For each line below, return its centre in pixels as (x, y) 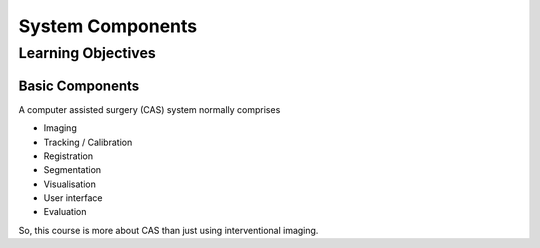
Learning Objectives (87, 53)
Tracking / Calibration (88, 142)
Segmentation (72, 170)
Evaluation (65, 212)
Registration (68, 156)
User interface (73, 198)
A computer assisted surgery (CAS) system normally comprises (149, 109)
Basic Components (79, 85)
